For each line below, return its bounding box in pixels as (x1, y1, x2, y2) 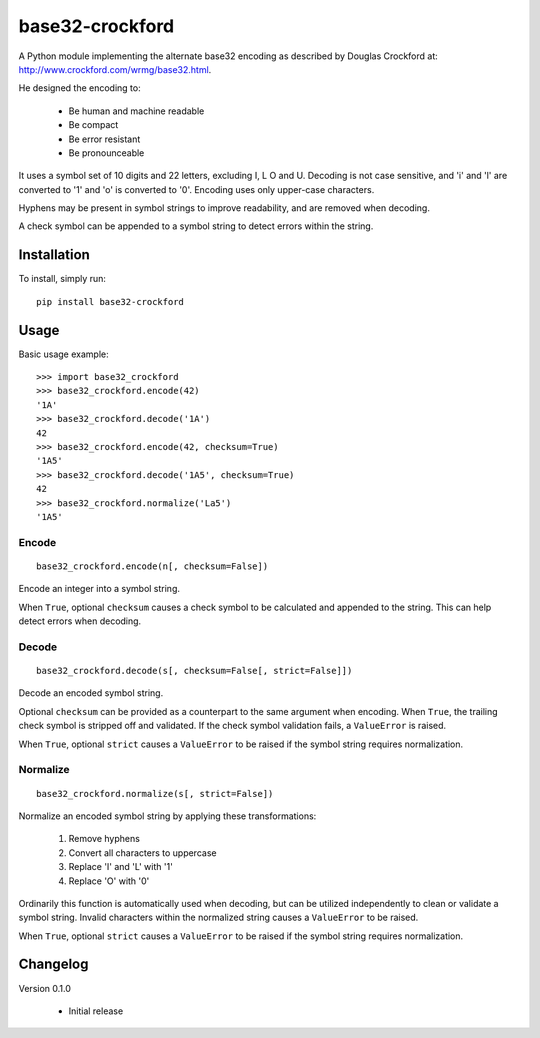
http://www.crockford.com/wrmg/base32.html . (18, 63, 212, 75)
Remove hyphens (68, 833, 140, 845)
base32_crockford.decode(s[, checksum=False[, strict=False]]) (36, 665, 353, 677)
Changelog (18, 956, 89, 973)
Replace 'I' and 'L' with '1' (68, 861, 174, 873)
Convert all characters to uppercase (68, 846, 217, 859)
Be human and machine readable (68, 105, 205, 117)
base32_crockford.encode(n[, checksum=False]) (36, 560, 269, 572)
